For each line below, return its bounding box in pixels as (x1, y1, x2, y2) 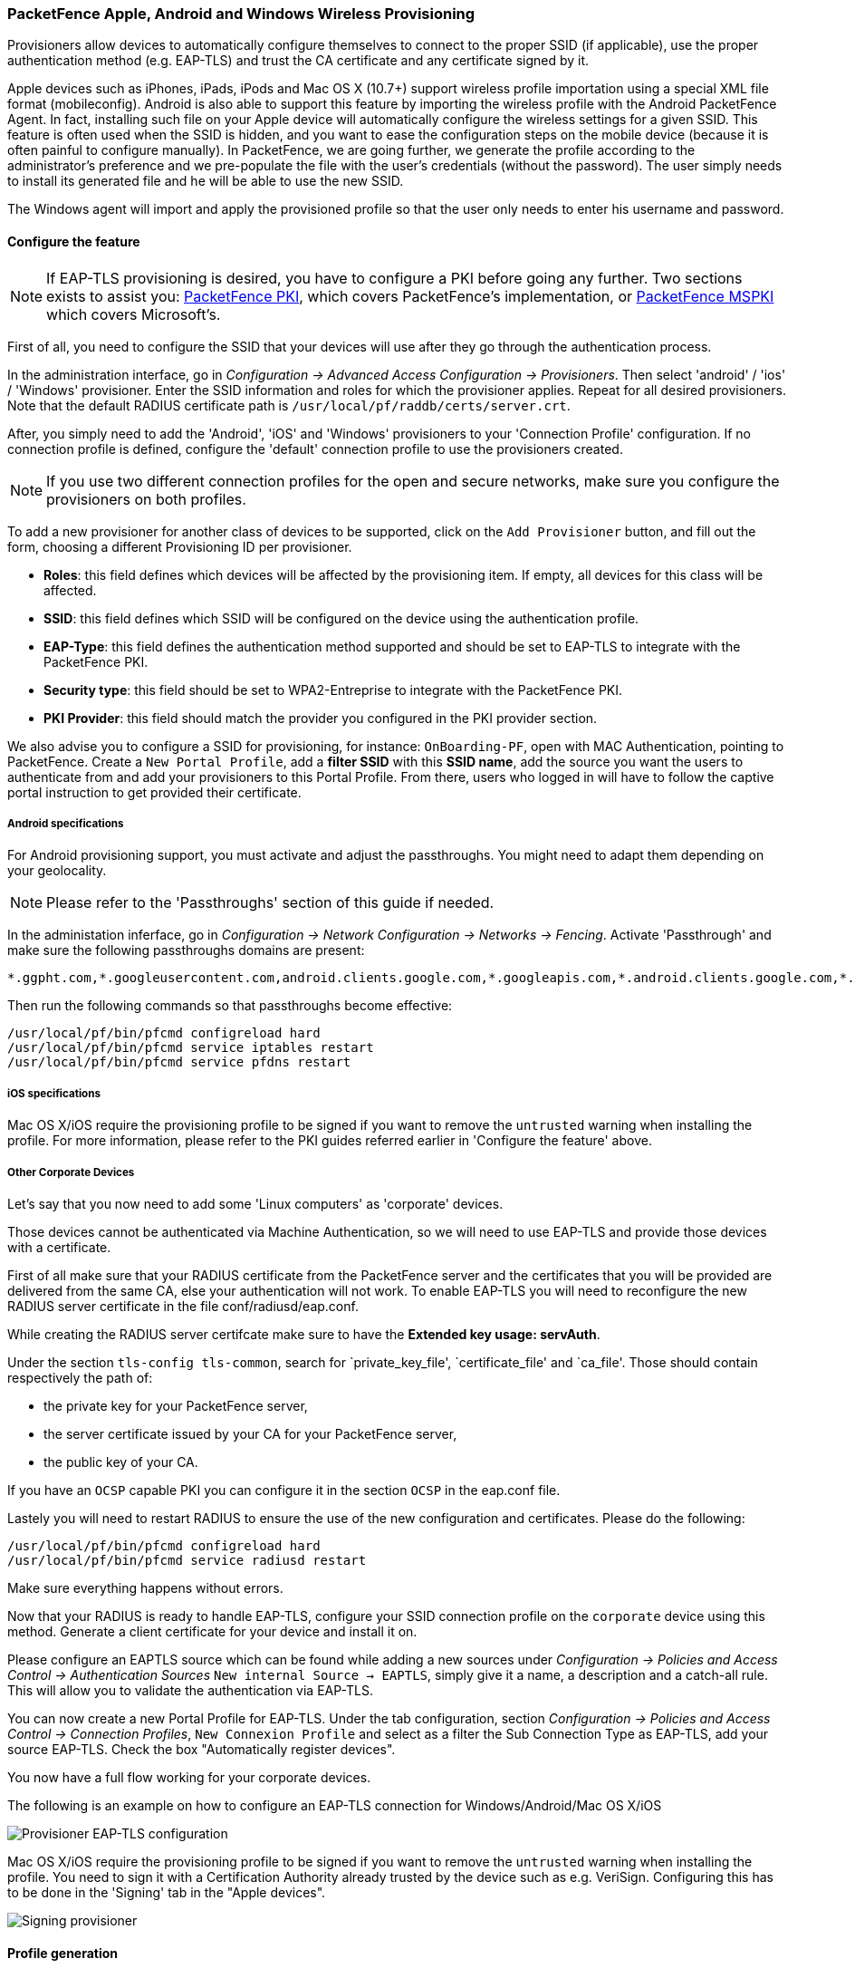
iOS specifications (7, 1086, 101, 1100)
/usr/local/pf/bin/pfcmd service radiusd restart (7, 1552, 367, 1568)
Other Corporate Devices (7, 1165, 135, 1179)
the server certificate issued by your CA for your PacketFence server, (43, 1425, 457, 1442)
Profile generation (7, 1944, 119, 1961)
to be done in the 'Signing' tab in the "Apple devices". (7, 1884, 326, 1900)
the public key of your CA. (43, 1453, 198, 1470)
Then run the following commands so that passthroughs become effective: (7, 998, 453, 1014)
